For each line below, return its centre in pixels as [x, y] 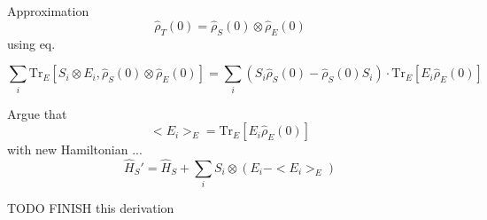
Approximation [48, 11]
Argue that [37, 113]
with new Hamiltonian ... [75, 149]
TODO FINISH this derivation [91, 208]
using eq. [31, 43]
